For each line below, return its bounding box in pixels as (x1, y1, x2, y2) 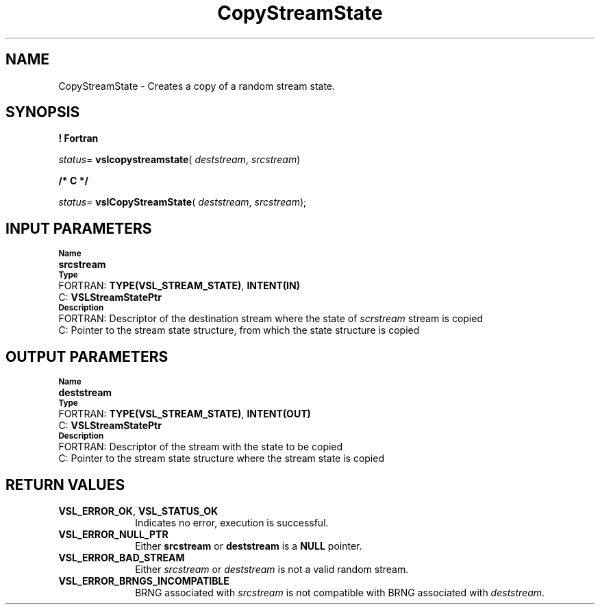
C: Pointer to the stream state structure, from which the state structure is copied (58, 324, 420, 337)
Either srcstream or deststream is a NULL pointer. (135, 539, 362, 552)
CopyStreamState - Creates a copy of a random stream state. (58, 80, 336, 92)
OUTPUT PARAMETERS (5, 347, 168, 365)
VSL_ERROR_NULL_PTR (58, 528, 168, 540)
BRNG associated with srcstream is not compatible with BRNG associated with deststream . (135, 586, 545, 598)
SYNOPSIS (5, 103, 80, 121)
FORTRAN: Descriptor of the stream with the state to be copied (58, 441, 343, 453)
